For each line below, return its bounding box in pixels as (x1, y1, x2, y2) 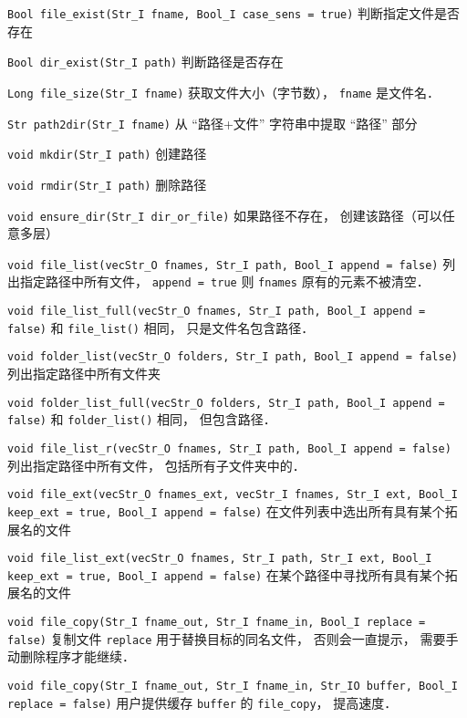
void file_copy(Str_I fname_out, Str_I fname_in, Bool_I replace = (7, 616, 426, 630)
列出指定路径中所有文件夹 (7, 364, 161, 383)
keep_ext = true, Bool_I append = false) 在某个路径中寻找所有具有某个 (7, 565, 445, 584)
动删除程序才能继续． (7, 647, 135, 666)
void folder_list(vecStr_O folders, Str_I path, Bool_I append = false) (7, 350, 458, 364)
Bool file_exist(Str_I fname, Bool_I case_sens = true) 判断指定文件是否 (7, 4, 461, 22)
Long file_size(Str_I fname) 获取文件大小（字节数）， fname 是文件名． (7, 82, 441, 101)
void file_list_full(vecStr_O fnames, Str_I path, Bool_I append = (7, 305, 426, 318)
